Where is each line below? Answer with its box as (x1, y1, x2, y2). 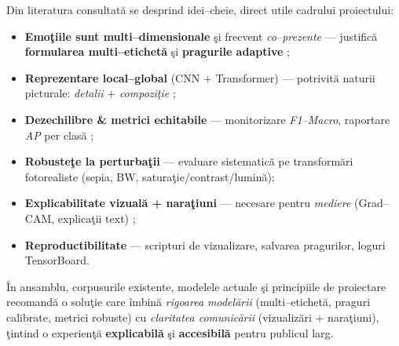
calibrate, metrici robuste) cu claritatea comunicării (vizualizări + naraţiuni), (6, 308, 379, 325)
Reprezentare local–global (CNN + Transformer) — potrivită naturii (24, 69, 375, 86)
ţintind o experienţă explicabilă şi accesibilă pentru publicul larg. (6, 324, 334, 341)
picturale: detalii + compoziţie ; (24, 85, 176, 101)
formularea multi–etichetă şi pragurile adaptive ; (24, 43, 290, 60)
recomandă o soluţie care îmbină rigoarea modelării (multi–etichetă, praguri (6, 293, 371, 310)
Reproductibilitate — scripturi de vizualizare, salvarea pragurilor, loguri (24, 236, 386, 253)
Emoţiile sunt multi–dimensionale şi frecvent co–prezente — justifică (24, 27, 378, 44)
